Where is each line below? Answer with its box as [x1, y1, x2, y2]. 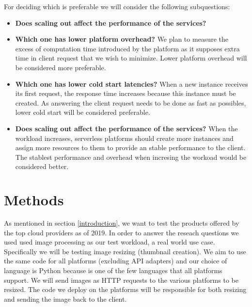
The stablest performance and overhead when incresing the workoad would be [15, 152, 247, 162]
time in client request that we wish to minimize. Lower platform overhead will [15, 53, 247, 63]
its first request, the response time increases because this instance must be [15, 88, 236, 98]
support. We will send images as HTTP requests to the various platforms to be [4, 275, 238, 285]
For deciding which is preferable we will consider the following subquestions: [4, 1, 230, 11]
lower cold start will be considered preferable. [15, 107, 150, 117]
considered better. [15, 161, 69, 171]
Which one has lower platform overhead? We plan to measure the [15, 34, 228, 44]
